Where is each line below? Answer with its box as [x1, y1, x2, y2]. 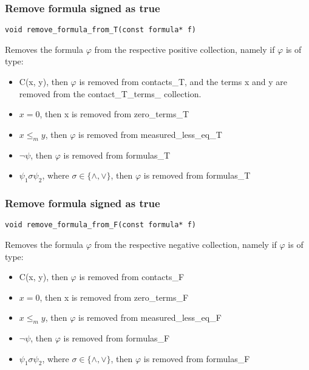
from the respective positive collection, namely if [94, 43, 275, 55]
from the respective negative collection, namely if [94, 238, 277, 250]
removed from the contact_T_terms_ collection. [19, 87, 202, 100]
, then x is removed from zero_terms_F [39, 290, 189, 303]
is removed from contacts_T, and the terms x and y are [79, 75, 287, 88]
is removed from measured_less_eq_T [78, 128, 222, 140]
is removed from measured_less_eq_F [78, 311, 222, 324]
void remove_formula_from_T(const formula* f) [5, 26, 196, 35]
